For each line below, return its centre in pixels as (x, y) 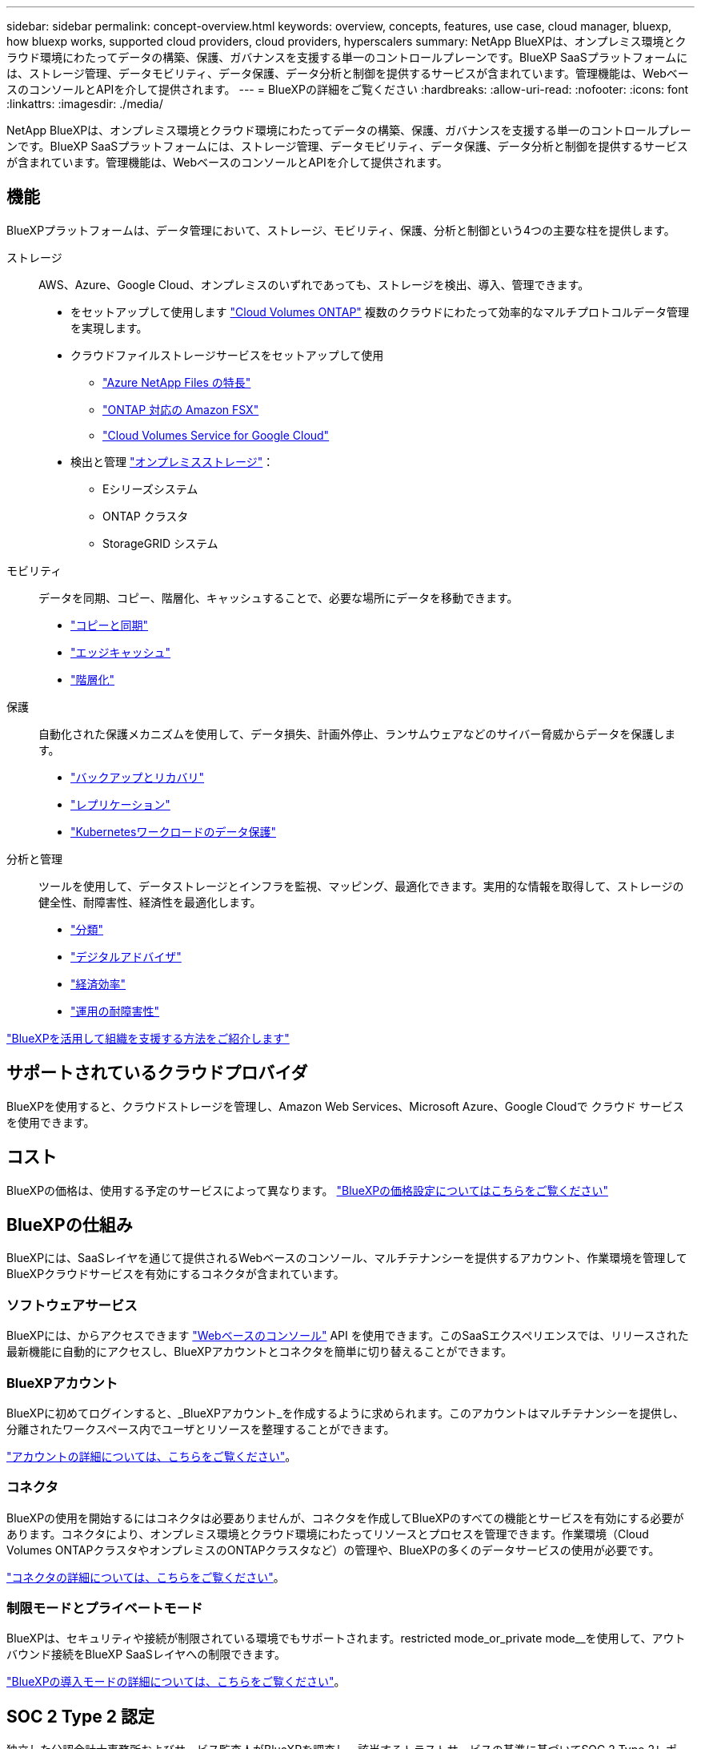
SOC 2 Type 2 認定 (80, 1716)
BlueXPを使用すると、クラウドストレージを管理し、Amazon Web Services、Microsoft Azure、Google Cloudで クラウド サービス (345, 1106)
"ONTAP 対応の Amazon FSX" (181, 409)
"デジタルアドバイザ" (126, 956)
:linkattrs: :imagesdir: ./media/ (85, 104)
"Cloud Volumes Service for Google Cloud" (216, 435)
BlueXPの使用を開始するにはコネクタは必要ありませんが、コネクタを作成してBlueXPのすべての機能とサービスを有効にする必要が (345, 1518)
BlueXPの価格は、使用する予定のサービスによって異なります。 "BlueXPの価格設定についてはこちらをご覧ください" (307, 1190)
